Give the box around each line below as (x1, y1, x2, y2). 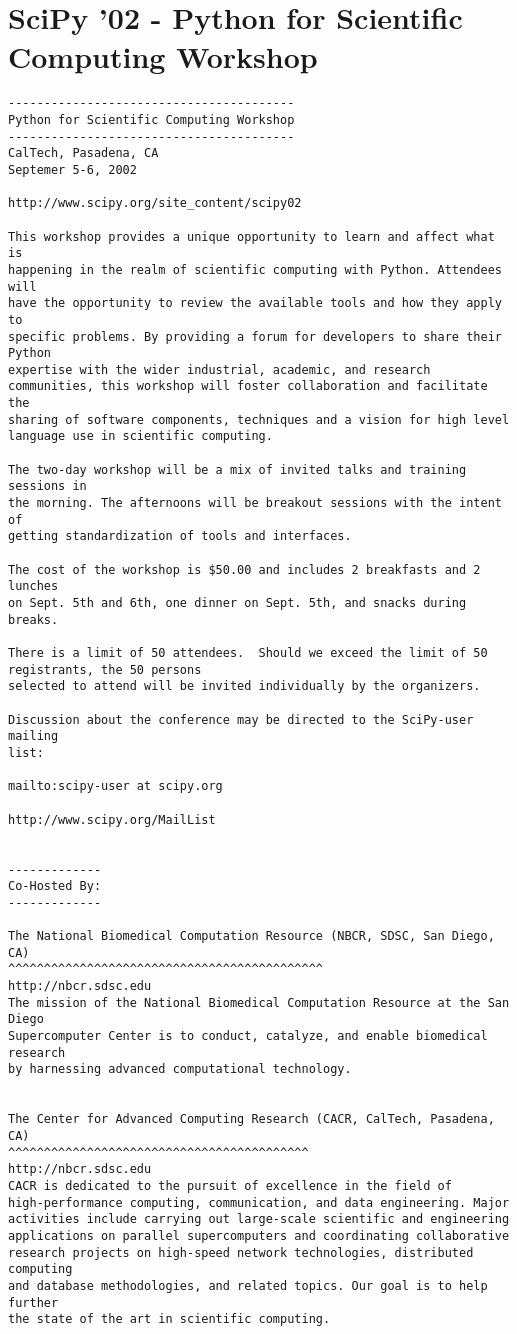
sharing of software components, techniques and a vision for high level (8, 412, 510, 427)
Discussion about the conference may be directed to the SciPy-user (8, 712, 474, 727)
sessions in (8, 479, 87, 494)
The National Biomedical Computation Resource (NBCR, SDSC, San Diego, (8, 929, 495, 944)
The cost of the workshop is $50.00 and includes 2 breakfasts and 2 (8, 562, 481, 577)
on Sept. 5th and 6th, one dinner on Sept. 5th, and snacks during (8, 596, 467, 610)
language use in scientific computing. (8, 429, 273, 444)
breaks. (8, 612, 59, 627)
